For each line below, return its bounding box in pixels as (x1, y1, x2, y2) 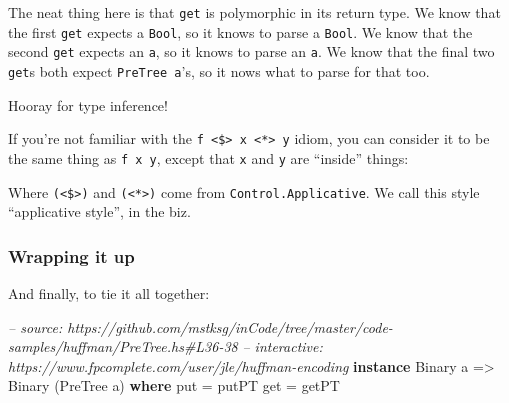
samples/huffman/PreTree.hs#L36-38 (8, 336, 238, 357)
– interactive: (242, 336, 323, 357)
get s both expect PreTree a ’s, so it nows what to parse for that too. (8, 60, 430, 81)
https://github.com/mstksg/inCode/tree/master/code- (67, 316, 393, 337)
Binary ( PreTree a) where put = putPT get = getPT (8, 375, 340, 396)
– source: (8, 316, 63, 337)
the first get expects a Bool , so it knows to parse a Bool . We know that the (8, 21, 473, 42)
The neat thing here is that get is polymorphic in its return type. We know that (8, 2, 501, 22)
